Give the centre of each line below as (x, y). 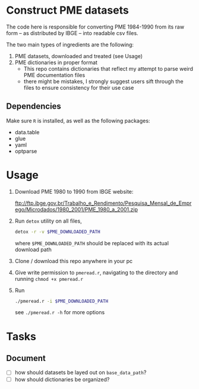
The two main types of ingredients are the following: (70, 45)
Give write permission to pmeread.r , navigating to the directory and (96, 272)
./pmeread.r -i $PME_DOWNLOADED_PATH (61, 301)
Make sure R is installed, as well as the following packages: (78, 121)
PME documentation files (54, 75)
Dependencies (34, 107)
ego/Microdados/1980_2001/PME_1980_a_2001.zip (76, 209)
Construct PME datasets (67, 10)
